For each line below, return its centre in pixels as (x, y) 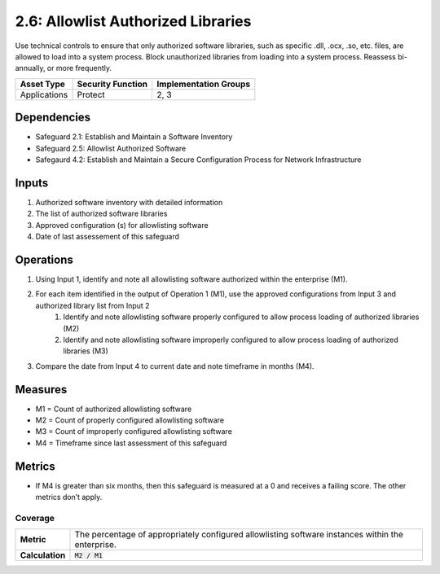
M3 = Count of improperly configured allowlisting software (134, 432)
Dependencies (53, 118)
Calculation (43, 555)
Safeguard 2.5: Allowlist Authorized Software (111, 148)
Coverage (35, 518)
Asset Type (42, 84)
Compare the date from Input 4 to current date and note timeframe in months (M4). (175, 366)
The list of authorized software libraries (101, 214)
